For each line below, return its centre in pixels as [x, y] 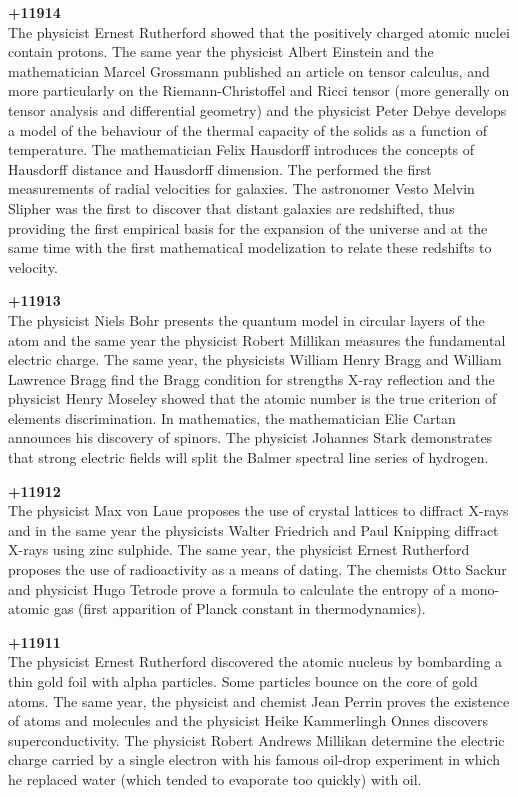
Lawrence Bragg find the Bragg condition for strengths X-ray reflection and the [251, 378]
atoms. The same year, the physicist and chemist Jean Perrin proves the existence [259, 700]
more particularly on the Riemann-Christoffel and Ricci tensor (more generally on [259, 90]
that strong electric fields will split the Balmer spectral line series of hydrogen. [248, 457]
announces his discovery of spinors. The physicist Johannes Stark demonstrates [250, 437]
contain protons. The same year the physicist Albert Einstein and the [221, 51]
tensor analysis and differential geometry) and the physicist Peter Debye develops [257, 109]
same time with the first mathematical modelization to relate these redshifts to [250, 247]
